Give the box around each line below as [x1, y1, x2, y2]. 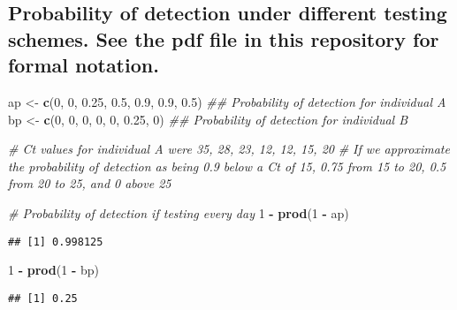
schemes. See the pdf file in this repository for [8, 25, 439, 52]
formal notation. [8, 51, 159, 79]
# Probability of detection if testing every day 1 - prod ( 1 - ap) [8, 203, 349, 222]
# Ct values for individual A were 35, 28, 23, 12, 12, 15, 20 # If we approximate [8, 140, 450, 158]
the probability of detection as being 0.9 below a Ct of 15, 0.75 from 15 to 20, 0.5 [8, 156, 446, 175]
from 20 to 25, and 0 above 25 [8, 174, 171, 193]
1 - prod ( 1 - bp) [8, 261, 99, 279]
